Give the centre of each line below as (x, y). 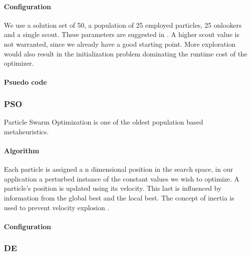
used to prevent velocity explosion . (57, 207)
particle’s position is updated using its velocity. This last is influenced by (113, 188)
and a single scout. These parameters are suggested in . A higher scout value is (122, 34)
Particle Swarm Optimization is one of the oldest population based (104, 122)
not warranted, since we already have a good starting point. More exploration (120, 44)
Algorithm (22, 150)
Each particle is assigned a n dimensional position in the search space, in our (119, 169)
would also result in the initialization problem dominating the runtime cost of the (126, 53)
